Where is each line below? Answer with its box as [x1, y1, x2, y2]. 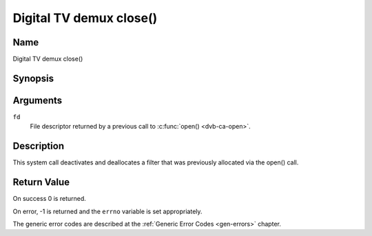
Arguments [12, 94, 63, 106]
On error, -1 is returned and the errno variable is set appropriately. [12, 207, 203, 215]
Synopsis [12, 72, 54, 84]
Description [12, 140, 65, 152]
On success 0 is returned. [12, 195, 86, 203]
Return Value [12, 176, 70, 189]
